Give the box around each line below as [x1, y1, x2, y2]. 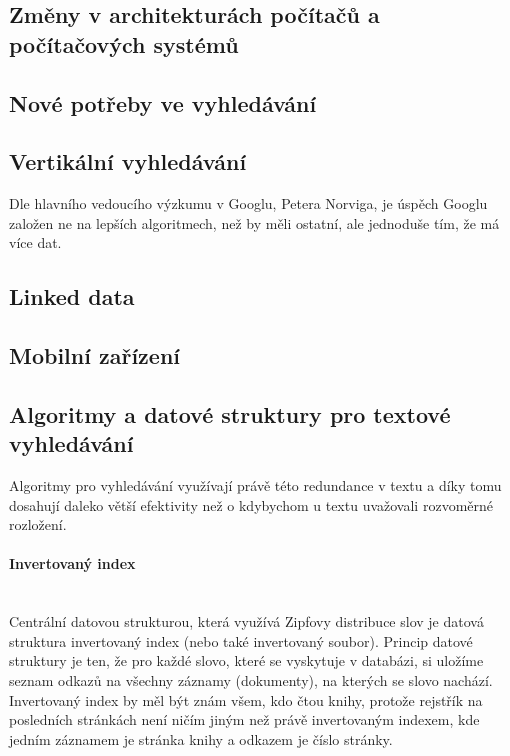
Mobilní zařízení [9, 340, 181, 371]
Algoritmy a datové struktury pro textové [9, 398, 451, 429]
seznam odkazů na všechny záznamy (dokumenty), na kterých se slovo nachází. [9, 670, 493, 691]
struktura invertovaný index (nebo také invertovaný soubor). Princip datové [9, 630, 473, 651]
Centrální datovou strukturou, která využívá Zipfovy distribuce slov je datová [9, 611, 484, 632]
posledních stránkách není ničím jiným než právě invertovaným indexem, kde [9, 709, 480, 730]
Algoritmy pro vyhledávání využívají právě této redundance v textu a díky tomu [9, 475, 502, 496]
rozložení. [9, 514, 67, 535]
